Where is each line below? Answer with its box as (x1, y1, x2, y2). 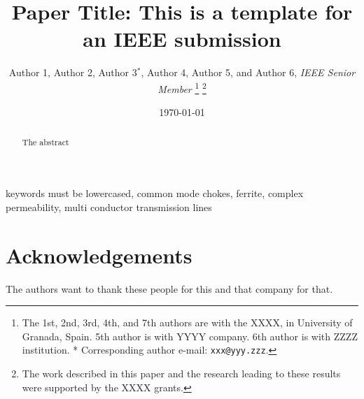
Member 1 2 (157, 79, 206, 96)
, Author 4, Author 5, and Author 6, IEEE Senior (141, 65, 356, 80)
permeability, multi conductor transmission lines (6, 199, 212, 214)
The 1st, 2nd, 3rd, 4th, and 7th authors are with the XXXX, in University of (22, 315, 353, 330)
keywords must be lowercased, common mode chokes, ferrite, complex (6, 186, 304, 201)
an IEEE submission (83, 24, 281, 53)
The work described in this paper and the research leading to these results (22, 365, 341, 380)
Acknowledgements (6, 240, 192, 269)
